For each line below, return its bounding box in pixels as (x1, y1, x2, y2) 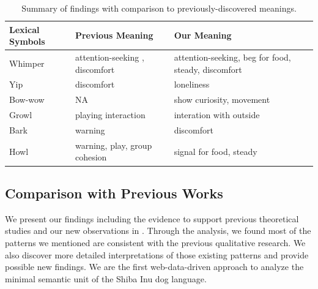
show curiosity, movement (174, 93, 270, 106)
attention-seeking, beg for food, (174, 51, 291, 64)
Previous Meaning (75, 29, 153, 42)
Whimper (9, 56, 45, 69)
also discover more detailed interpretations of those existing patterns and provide (5, 248, 309, 261)
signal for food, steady (174, 144, 257, 157)
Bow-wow (9, 93, 45, 106)
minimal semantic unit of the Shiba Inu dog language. (5, 272, 207, 285)
